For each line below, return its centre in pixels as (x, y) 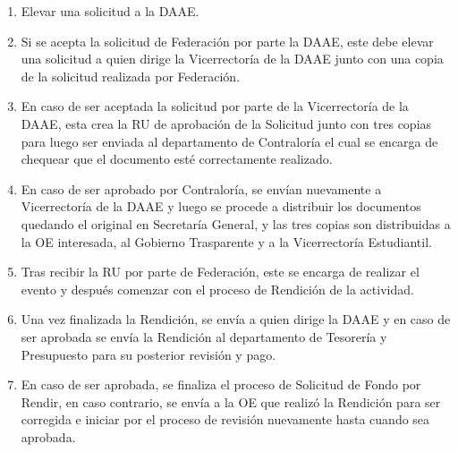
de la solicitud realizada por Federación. (131, 76)
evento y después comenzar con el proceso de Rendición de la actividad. (217, 289)
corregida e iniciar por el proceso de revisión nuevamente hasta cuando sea (225, 419)
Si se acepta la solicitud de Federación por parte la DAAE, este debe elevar (227, 41)
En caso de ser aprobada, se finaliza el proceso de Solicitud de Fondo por (221, 384)
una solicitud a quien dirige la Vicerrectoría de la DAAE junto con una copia (232, 59)
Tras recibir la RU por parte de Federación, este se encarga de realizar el (220, 272)
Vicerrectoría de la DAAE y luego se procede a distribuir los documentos (221, 206)
